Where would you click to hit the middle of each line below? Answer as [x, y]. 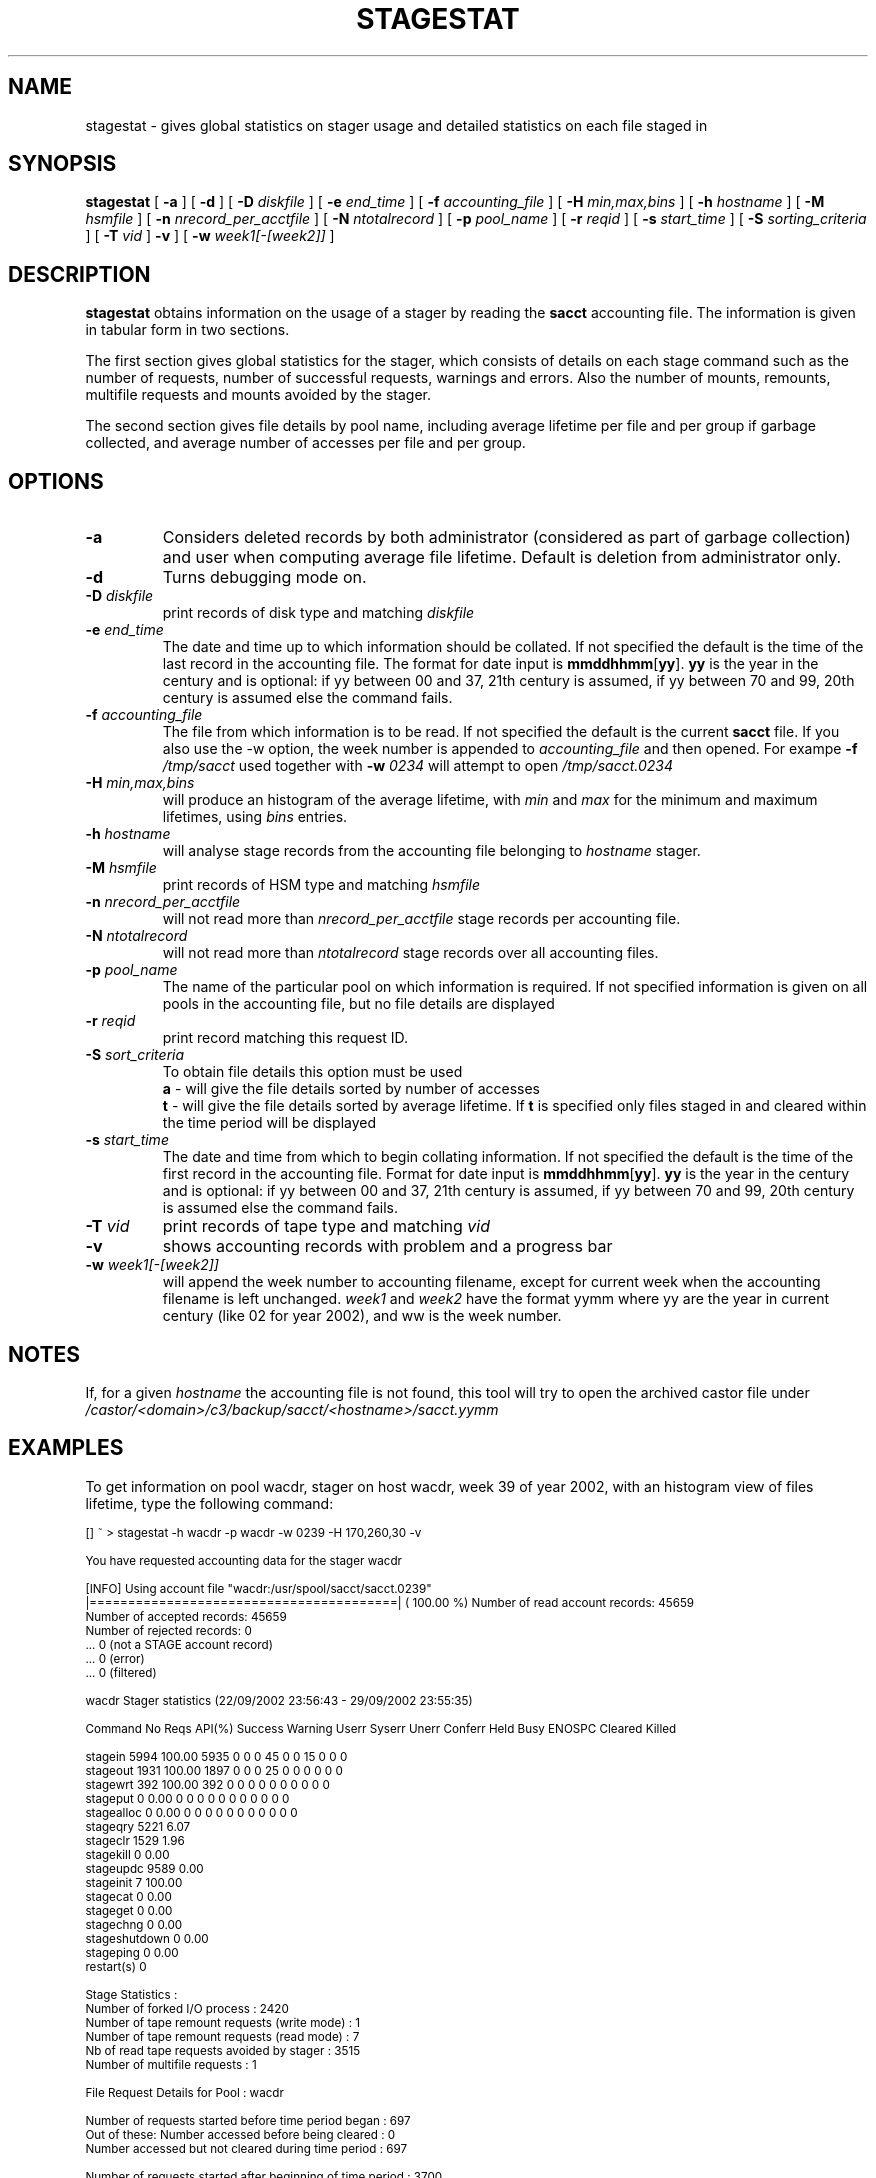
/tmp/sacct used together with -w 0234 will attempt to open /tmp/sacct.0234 [417, 766]
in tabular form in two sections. [187, 330]
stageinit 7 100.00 [134, 1882]
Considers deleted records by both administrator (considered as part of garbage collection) [506, 537]
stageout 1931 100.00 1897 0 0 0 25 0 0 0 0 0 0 [214, 1770]
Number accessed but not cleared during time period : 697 [246, 2148]
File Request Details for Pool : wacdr [184, 2092]
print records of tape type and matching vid [326, 1226]
